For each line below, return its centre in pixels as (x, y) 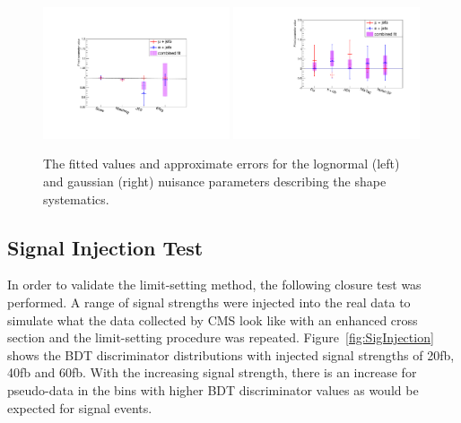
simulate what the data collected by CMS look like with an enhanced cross (213, 319)
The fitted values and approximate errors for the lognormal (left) (222, 164)
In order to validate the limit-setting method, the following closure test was (214, 285)
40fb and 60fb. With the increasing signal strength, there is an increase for (212, 372)
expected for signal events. (80, 407)
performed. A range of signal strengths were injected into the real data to (209, 302)
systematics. (76, 199)
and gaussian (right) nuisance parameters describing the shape (215, 181)
